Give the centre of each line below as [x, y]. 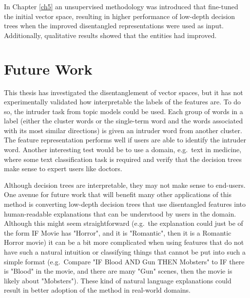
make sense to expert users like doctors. [63, 169]
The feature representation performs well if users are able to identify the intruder [125, 140]
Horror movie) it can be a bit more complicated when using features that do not [124, 242]
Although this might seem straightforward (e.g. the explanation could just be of [124, 223]
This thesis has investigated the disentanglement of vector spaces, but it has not [124, 92]
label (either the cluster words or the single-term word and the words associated [124, 121]
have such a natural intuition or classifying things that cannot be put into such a [125, 252]
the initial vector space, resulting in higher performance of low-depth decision [120, 16]
